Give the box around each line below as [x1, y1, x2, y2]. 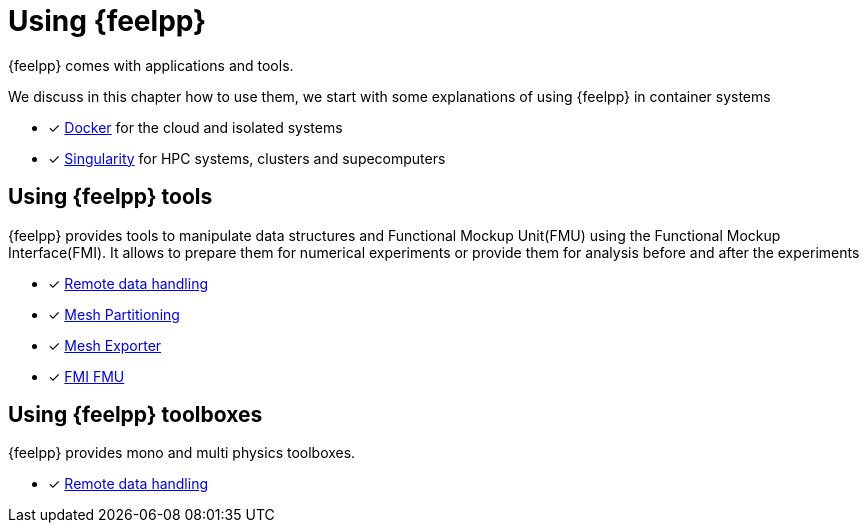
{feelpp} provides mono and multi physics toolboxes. [8, 444, 356, 462]
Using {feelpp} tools [8, 184, 213, 210]
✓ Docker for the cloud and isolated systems [48, 118, 343, 136]
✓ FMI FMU [48, 367, 125, 385]
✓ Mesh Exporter [48, 336, 162, 354]
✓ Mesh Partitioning [48, 305, 180, 323]
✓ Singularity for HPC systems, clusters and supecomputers [48, 149, 446, 167]
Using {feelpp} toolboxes [8, 402, 263, 428]
